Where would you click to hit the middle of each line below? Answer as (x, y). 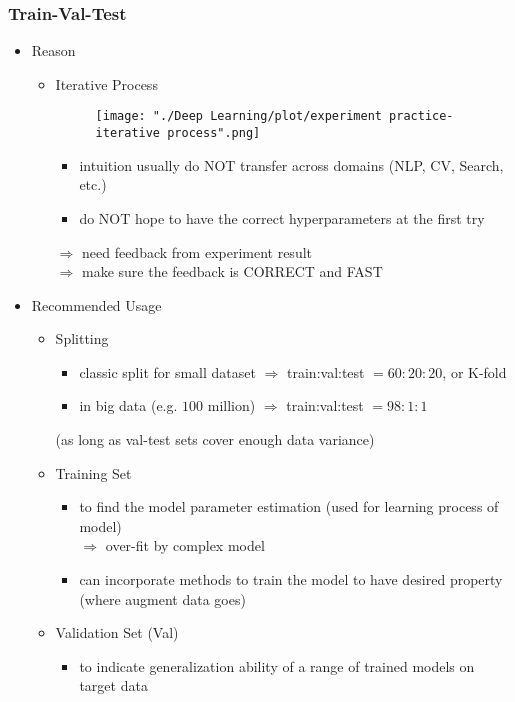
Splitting (82, 338)
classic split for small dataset (167, 371)
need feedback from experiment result (197, 251)
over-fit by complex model (185, 545)
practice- (421, 116)
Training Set (93, 472)
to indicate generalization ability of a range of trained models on (277, 665)
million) (231, 405)
